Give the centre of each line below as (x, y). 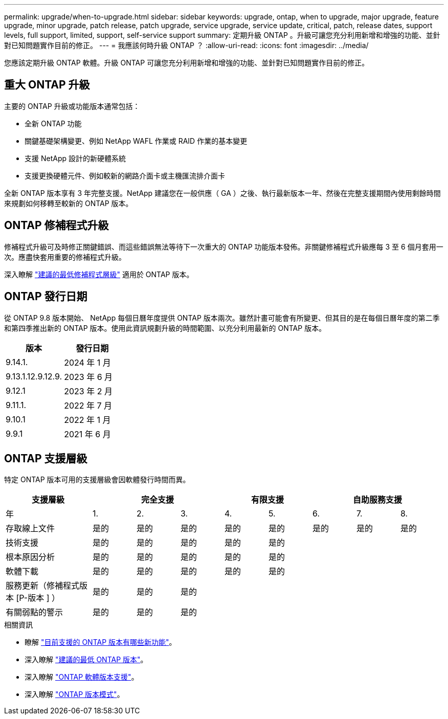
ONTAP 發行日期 (46, 297)
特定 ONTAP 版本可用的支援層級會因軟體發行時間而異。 (97, 480)
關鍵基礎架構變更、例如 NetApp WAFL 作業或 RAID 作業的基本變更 (136, 141)
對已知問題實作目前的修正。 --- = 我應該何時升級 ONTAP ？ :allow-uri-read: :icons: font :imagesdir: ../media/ (186, 45)
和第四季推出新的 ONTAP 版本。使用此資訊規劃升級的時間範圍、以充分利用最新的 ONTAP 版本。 (165, 328)
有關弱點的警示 (35, 612)
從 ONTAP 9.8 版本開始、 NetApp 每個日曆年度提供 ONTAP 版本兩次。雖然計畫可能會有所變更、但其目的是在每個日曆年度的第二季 (222, 318)
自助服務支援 (377, 500)
